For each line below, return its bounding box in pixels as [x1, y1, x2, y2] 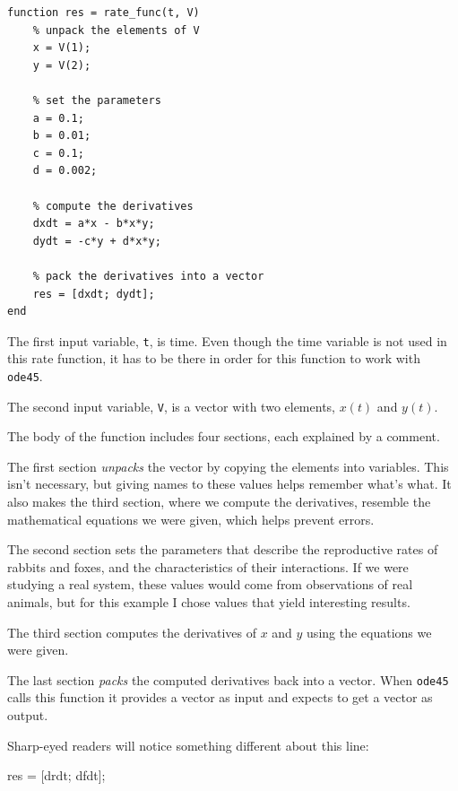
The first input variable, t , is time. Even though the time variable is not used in [7, 331, 447, 350]
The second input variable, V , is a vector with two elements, [7, 396, 335, 415]
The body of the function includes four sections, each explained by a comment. [7, 427, 440, 446]
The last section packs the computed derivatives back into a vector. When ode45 [7, 670, 449, 689]
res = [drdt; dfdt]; [7, 766, 106, 785]
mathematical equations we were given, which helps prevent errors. [7, 509, 375, 528]
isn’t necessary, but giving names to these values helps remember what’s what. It [7, 474, 452, 493]
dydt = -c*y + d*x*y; [32, 234, 161, 248]
